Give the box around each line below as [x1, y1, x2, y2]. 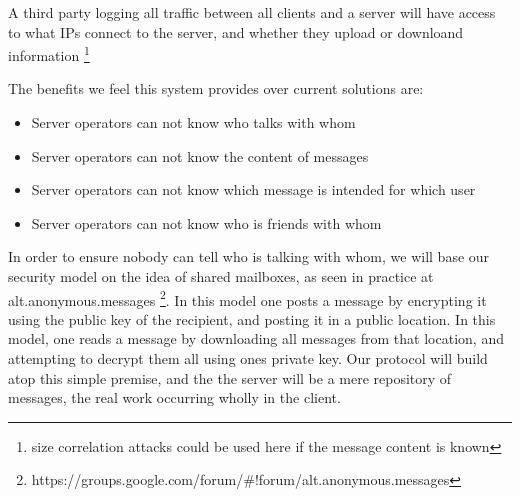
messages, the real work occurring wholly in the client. [8, 387, 341, 408]
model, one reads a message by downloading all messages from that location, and [8, 328, 504, 349]
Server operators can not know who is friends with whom [31, 212, 382, 233]
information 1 [8, 42, 90, 65]
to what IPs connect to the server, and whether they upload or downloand [8, 21, 464, 42]
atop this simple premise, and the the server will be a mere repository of [8, 367, 452, 388]
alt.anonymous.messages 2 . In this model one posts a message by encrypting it [8, 286, 487, 310]
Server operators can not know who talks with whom [31, 112, 356, 133]
